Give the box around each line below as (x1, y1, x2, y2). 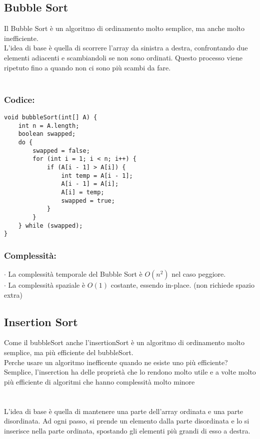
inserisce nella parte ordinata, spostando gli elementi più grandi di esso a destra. (4, 425, 250, 436)
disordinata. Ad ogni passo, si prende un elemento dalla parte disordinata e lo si (4, 416, 249, 426)
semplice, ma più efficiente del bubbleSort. (4, 347, 133, 358)
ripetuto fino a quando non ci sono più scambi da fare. (4, 62, 171, 72)
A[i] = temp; (61, 188, 104, 196)
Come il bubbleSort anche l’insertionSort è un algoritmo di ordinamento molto (4, 337, 244, 348)
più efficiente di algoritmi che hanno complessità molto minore (4, 376, 195, 387)
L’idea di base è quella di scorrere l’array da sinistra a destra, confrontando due (4, 42, 248, 53)
